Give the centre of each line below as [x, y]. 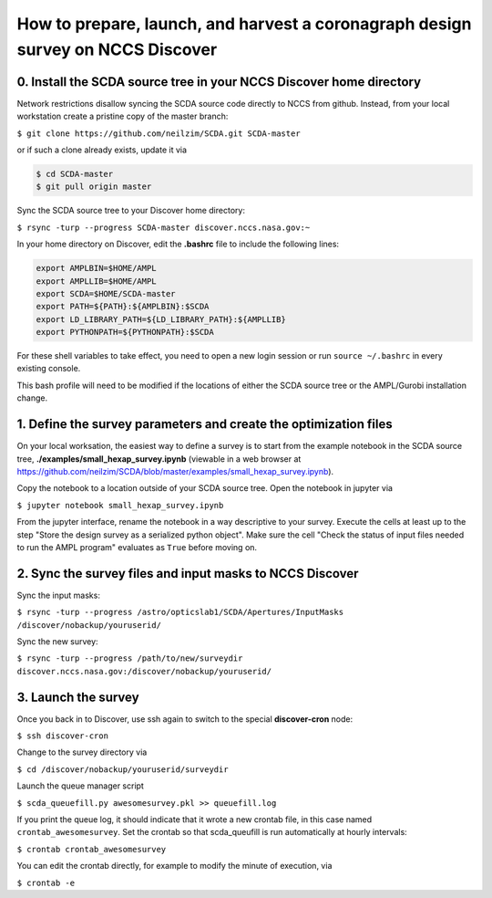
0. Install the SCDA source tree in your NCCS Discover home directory [219, 82]
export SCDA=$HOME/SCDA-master [106, 293]
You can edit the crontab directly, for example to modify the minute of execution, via [174, 866]
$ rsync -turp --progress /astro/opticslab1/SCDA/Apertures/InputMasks [180, 612]
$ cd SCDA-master [75, 174]
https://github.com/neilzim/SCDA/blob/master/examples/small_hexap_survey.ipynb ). [175, 471]
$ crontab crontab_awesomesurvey [92, 849]
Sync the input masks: [58, 595]
